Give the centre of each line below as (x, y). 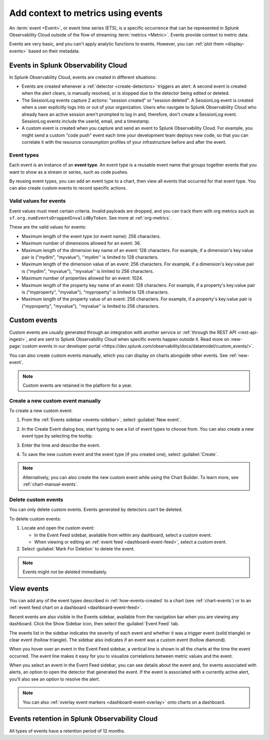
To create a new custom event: (41, 411)
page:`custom (23, 346)
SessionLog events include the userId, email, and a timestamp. (86, 121)
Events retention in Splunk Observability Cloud (83, 719)
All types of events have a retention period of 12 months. (67, 731)
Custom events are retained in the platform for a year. (77, 385)
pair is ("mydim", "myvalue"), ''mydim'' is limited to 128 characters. (90, 257)
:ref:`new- (239, 355)
